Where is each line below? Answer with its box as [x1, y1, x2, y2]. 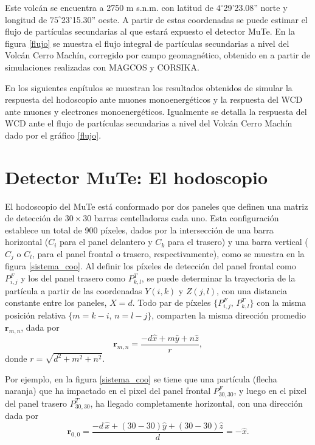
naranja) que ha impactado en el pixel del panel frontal [5, 384, 211, 397]
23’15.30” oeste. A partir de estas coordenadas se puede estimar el [61, 13, 308, 26]
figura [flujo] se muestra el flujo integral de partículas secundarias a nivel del [5, 36, 289, 49]
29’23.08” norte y [223, 1, 288, 13]
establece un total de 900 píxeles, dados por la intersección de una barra [5, 223, 274, 236]
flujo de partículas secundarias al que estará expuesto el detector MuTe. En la [5, 25, 296, 38]
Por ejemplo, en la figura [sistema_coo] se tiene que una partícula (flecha [5, 372, 277, 385]
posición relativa [5, 309, 66, 322]
